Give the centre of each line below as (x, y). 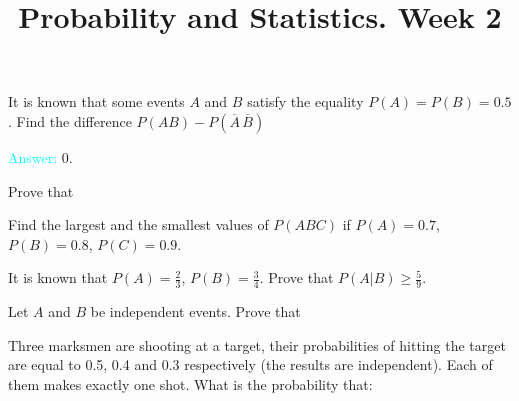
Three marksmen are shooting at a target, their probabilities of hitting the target (257, 344)
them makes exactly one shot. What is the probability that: (190, 383)
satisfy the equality (305, 101)
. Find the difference (70, 120)
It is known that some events (96, 101)
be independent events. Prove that (195, 311)
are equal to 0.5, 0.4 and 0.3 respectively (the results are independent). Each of (250, 364)
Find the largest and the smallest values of (138, 224)
